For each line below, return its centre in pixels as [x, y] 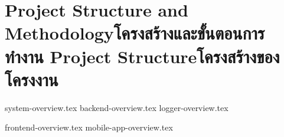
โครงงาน [32, 79]
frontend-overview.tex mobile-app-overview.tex [89, 127]
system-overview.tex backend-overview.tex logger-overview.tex [117, 107]
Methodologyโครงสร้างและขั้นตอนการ [135, 33]
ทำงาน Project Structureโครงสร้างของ [142, 56]
